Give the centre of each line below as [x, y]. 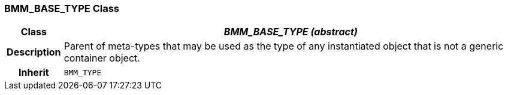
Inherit [34, 73]
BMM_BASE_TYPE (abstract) [291, 32]
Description [34, 52]
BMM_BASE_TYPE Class [62, 8]
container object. [102, 58]
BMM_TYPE [83, 72]
